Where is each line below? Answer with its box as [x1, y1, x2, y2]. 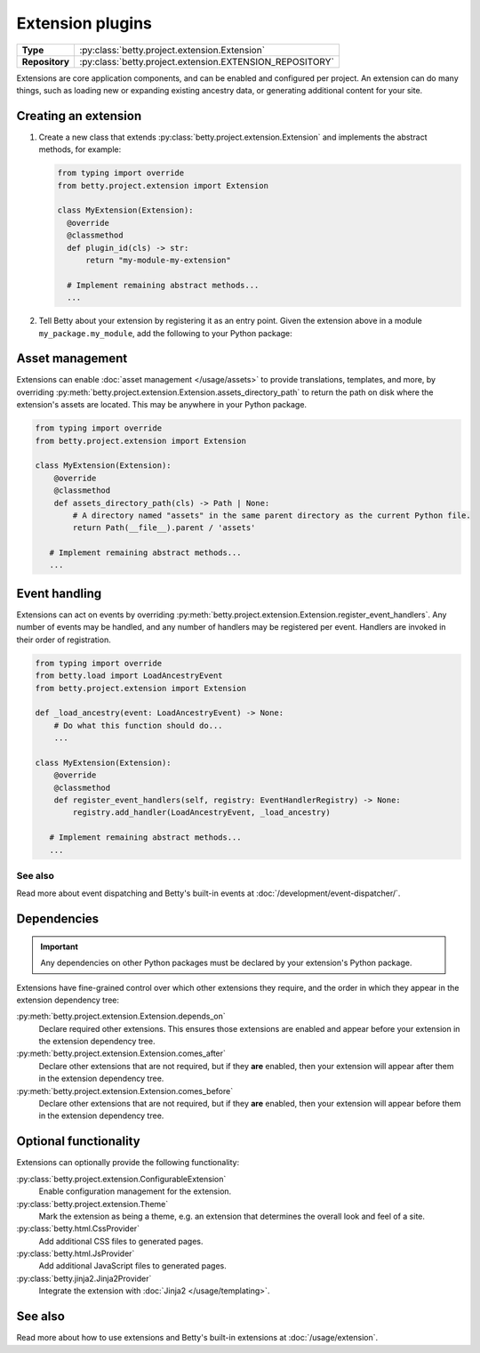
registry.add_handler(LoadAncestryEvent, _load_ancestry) [72, 808, 331, 817]
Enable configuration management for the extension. [38, 1186, 232, 1196]
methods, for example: [38, 144, 122, 155]
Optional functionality [16, 1134, 141, 1149]
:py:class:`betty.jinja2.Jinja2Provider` [16, 1273, 152, 1284]
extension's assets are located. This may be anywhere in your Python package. [16, 399, 307, 410]
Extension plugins [16, 13, 153, 33]
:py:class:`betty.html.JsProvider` [16, 1248, 135, 1259]
